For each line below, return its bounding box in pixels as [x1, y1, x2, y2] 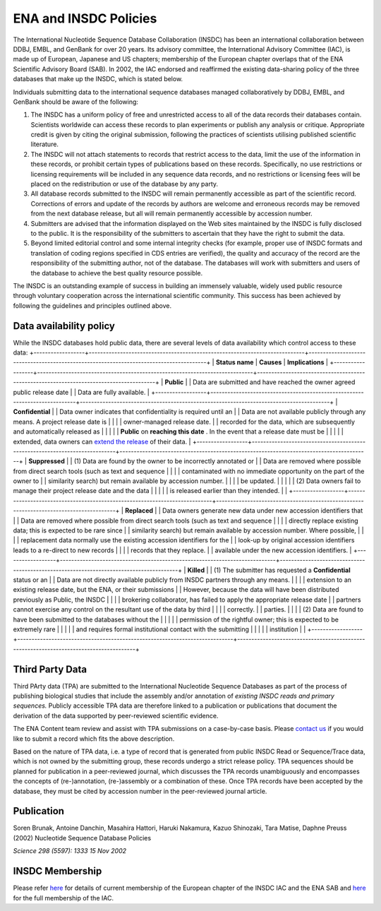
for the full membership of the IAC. [13, 893, 114, 902]
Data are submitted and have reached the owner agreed [193, 378, 356, 386]
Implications [286, 358, 325, 367]
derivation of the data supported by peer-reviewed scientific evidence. [13, 711, 219, 720]
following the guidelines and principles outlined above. [13, 301, 172, 310]
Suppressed [28, 457, 65, 465]
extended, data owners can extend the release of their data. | [13, 437, 191, 446]
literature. [30, 140, 59, 148]
